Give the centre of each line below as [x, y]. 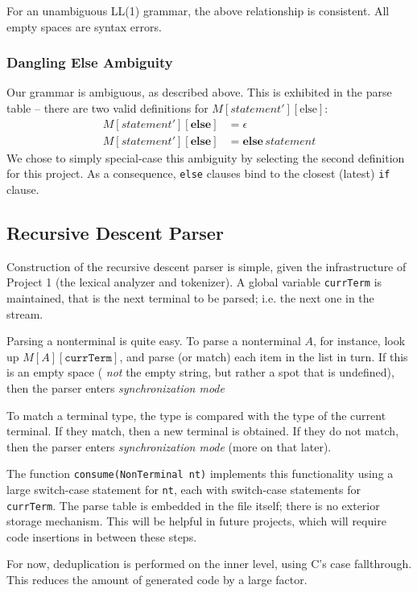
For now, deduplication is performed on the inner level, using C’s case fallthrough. [209, 564]
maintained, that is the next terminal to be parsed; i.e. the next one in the [190, 297]
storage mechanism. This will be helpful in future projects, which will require [196, 521]
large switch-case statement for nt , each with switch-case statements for [184, 489]
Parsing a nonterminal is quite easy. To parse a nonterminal [154, 341]
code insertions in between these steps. [102, 536]
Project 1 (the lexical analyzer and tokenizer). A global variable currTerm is [194, 282]
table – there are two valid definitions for [107, 108]
